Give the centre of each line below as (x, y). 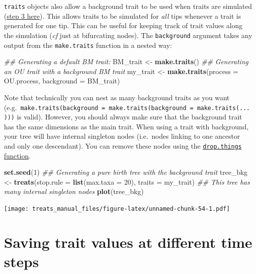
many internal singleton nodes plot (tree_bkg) (74, 191)
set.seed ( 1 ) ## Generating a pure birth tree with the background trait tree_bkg (126, 172)
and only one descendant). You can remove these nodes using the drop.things (123, 146)
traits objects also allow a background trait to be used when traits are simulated (128, 6)
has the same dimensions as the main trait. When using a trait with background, (126, 126)
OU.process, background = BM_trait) (62, 81)
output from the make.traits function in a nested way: (88, 45)
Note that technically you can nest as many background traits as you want (117, 97)
